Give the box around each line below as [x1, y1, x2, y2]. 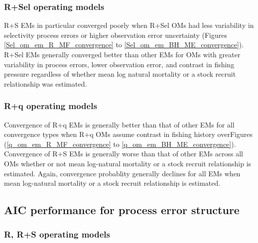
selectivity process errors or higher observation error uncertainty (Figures [4, 29, 227, 40]
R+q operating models [4, 100, 97, 112]
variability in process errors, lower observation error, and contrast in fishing [4, 59, 235, 69]
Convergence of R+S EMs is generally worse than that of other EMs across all [4, 148, 243, 159]
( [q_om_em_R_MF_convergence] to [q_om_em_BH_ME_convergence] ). [4, 138, 236, 149]
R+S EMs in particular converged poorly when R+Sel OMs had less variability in [4, 20, 254, 30]
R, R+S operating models [4, 228, 110, 241]
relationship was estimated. [4, 78, 87, 89]
